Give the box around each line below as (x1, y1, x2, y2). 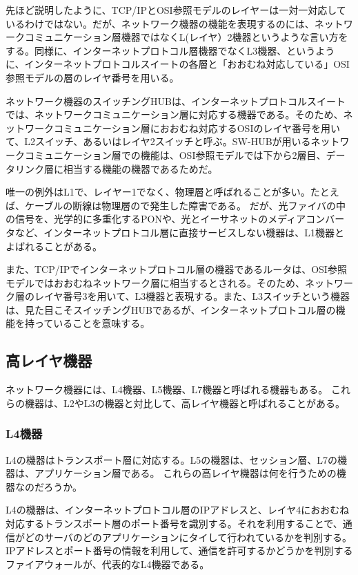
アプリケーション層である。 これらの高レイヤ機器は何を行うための (34, 466, 337, 480)
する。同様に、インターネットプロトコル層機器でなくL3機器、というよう (6, 43, 335, 57)
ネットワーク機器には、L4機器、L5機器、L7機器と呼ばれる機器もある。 (6, 382, 328, 397)
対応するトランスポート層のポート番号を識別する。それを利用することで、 (6, 516, 343, 531)
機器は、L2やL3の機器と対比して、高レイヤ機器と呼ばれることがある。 (24, 395, 345, 410)
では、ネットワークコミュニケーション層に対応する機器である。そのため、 (6, 107, 344, 122)
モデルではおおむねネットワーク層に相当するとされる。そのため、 (6, 275, 305, 290)
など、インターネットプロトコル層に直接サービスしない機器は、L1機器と (14, 225, 345, 239)
